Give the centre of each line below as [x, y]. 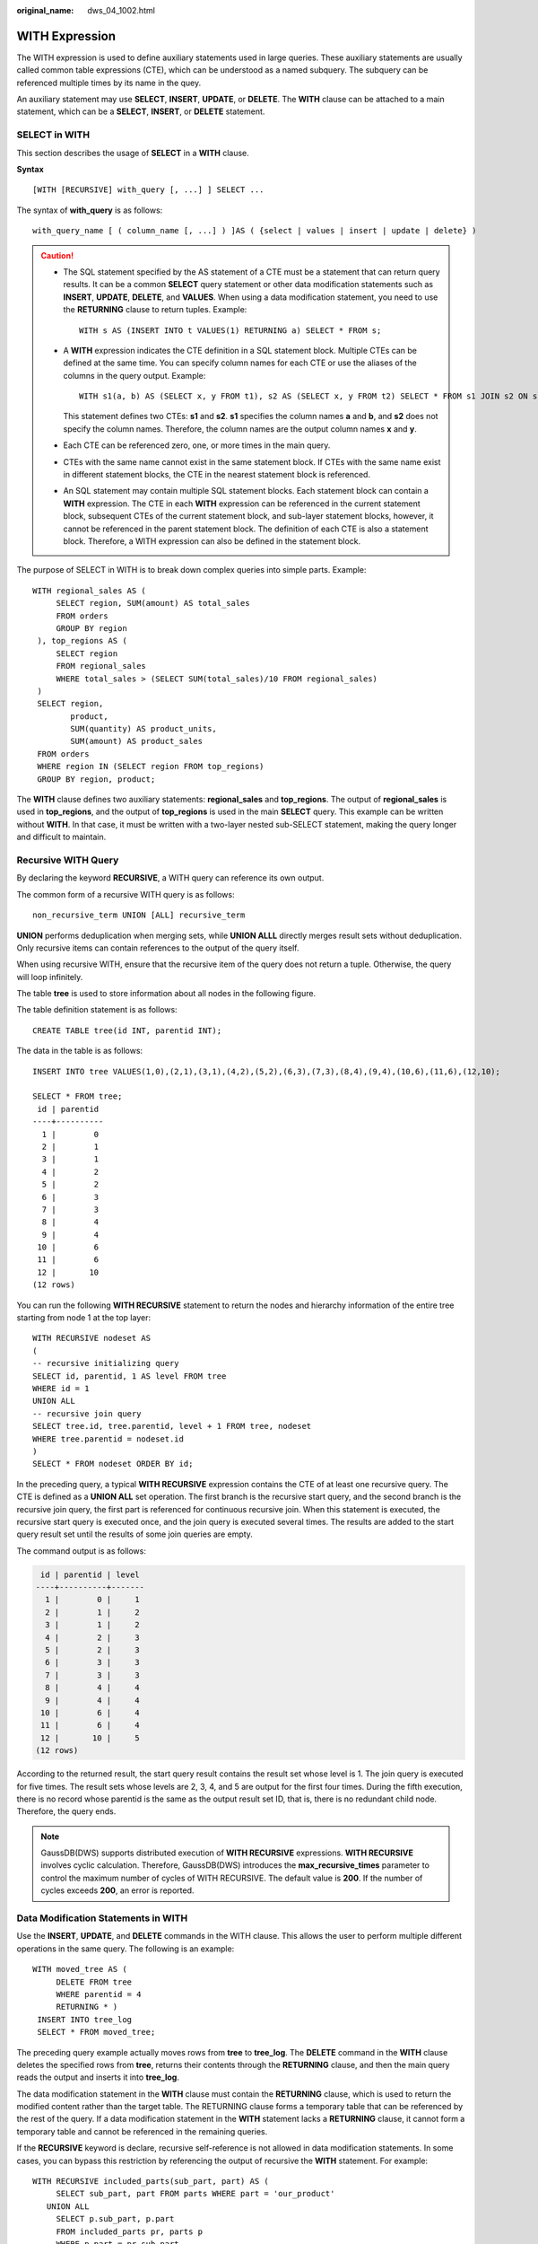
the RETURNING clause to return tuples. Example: [155, 310]
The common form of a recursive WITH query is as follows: [126, 894]
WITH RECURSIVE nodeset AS [92, 1338]
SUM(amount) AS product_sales [137, 741]
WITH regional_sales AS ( [90, 591]
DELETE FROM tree [94, 1982]
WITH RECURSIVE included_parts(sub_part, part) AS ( [151, 2182]
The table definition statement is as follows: [97, 1010]
